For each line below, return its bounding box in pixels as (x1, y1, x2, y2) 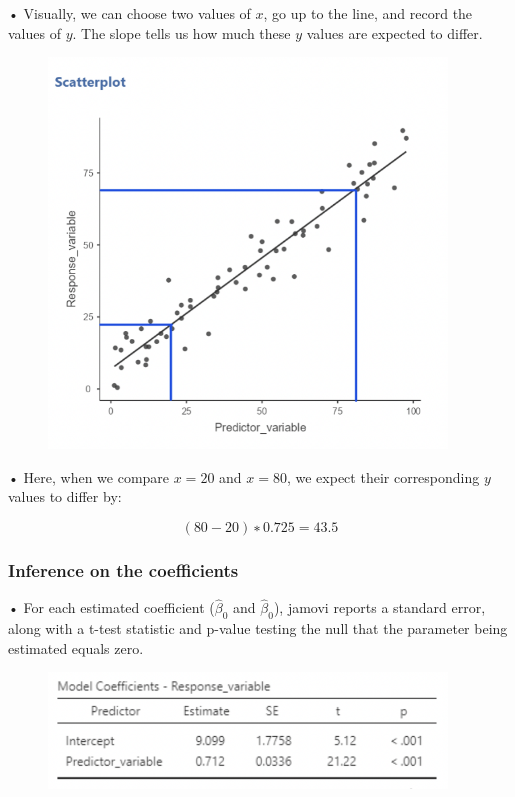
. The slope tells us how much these (72, 22, 291, 43)
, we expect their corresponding (286, 466, 480, 487)
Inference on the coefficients (8, 557, 239, 582)
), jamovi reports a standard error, (273, 597, 486, 618)
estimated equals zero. (8, 637, 144, 658)
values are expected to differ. (306, 22, 483, 43)
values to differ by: (8, 486, 122, 507)
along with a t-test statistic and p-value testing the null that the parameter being (8, 618, 508, 639)
